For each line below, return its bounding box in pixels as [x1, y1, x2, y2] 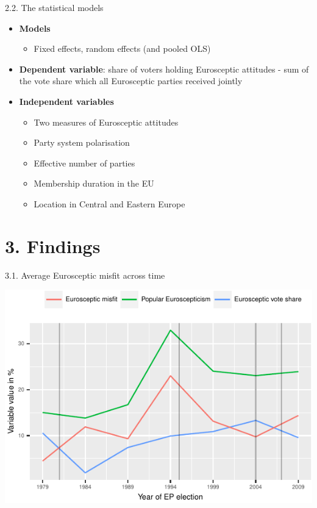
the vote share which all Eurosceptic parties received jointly [19, 74, 243, 87]
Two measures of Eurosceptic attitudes [34, 115, 179, 128]
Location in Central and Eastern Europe [34, 197, 185, 210]
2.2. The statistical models [5, 1, 104, 13]
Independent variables [19, 95, 114, 107]
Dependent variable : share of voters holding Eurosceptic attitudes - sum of [19, 62, 309, 75]
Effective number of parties [34, 156, 135, 169]
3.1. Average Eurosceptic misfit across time [5, 268, 165, 281]
